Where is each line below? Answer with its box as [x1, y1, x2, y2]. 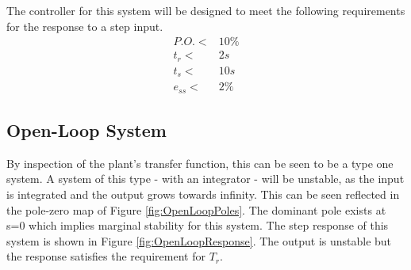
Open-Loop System [6, 118, 167, 143]
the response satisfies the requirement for [6, 248, 205, 264]
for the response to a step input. [6, 17, 163, 34]
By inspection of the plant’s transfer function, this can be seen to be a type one [6, 154, 394, 171]
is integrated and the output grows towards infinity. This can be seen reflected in [6, 186, 400, 203]
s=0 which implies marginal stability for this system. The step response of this [6, 217, 389, 234]
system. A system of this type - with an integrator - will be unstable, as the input [6, 170, 405, 187]
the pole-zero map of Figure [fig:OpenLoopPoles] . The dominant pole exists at [6, 201, 386, 218]
